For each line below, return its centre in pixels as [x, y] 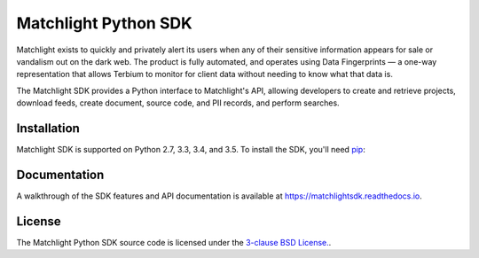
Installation [48, 128]
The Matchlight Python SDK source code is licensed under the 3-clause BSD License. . [174, 242]
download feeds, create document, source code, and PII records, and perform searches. [178, 103]
